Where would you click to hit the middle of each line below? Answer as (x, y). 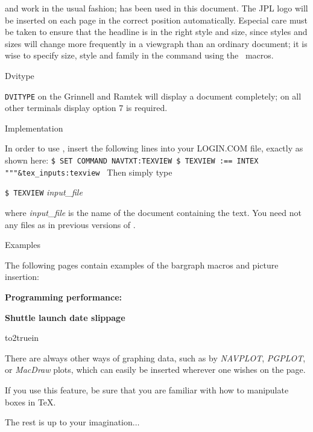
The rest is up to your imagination (69, 422)
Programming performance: (64, 297)
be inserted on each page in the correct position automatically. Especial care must (156, 20)
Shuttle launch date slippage (65, 317)
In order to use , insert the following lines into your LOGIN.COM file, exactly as (154, 148)
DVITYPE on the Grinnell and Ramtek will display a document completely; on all (153, 96)
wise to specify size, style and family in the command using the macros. (139, 55)
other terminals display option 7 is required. (86, 108)
